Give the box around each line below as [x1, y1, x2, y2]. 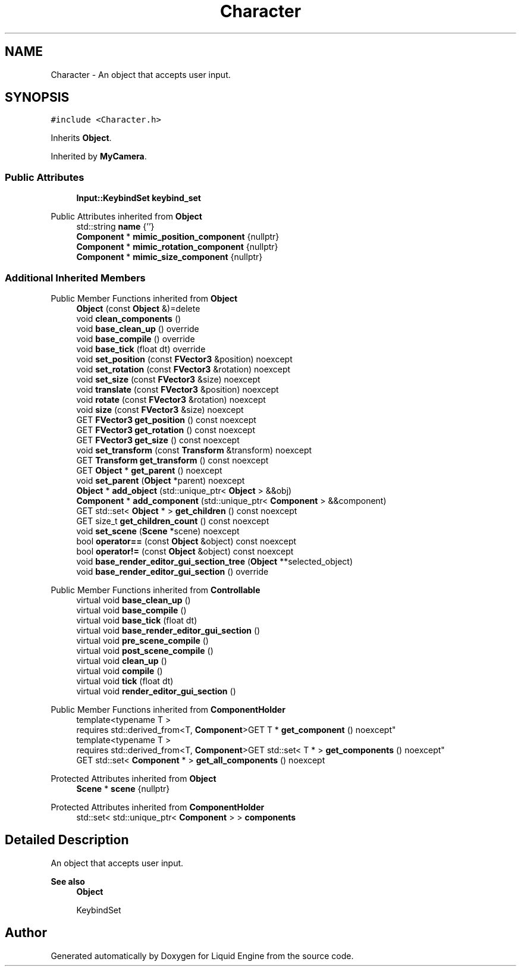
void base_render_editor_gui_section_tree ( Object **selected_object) [76, 556, 353, 566]
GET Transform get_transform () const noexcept [76, 455, 269, 465]
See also [51, 876, 85, 887]
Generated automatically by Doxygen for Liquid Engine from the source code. [51, 950, 354, 961]
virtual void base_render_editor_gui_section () [76, 625, 260, 635]
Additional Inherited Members [5, 271, 146, 284]
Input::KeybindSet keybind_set [76, 193, 201, 203]
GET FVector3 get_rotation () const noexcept [76, 424, 256, 435]
